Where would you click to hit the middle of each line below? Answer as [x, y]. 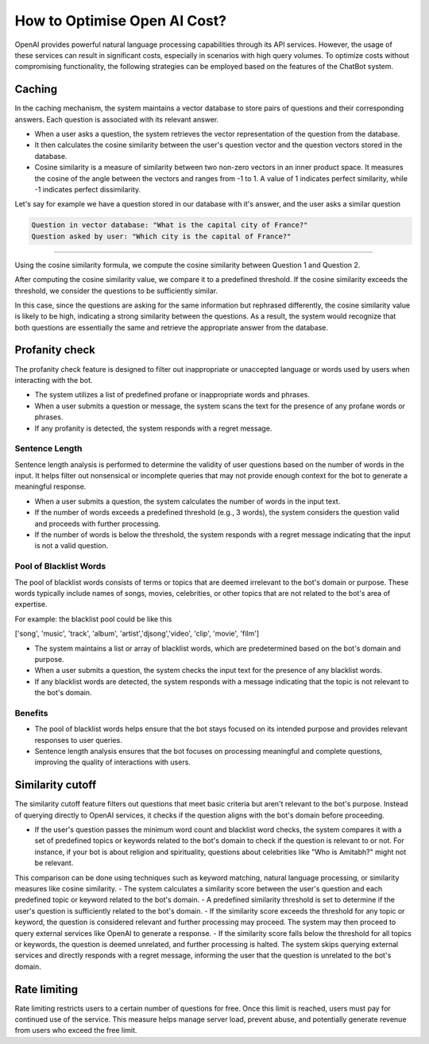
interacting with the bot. [54, 380]
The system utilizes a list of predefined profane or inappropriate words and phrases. [172, 395]
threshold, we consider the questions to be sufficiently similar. [116, 291]
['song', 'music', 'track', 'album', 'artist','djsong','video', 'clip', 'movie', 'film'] [137, 634]
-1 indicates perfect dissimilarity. [88, 189]
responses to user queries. [78, 740]
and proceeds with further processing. [97, 524]
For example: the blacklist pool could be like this [93, 619]
